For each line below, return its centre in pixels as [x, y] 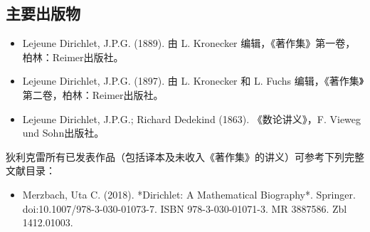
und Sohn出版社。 [63, 133]
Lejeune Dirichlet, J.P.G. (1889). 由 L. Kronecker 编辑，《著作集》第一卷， [189, 43]
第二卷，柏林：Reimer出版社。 [93, 94]
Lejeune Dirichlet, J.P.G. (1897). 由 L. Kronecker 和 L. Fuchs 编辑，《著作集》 [193, 81]
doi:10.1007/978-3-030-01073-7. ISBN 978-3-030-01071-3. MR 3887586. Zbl [185, 208]
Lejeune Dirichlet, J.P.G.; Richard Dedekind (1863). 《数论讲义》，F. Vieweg [192, 118]
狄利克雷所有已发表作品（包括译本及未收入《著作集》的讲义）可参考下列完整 [185, 156]
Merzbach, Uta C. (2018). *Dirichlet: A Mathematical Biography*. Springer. [189, 194]
